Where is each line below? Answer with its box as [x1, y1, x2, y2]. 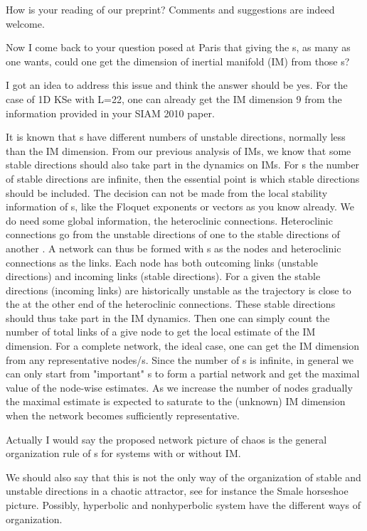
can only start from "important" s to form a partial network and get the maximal [6, 366, 360, 381]
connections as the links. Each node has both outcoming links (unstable [6, 254, 318, 269]
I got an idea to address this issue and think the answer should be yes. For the [6, 77, 348, 92]
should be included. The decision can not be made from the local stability [6, 185, 328, 200]
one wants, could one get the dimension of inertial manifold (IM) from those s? [6, 53, 350, 68]
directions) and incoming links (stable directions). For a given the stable [6, 269, 321, 284]
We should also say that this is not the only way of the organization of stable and [6, 469, 361, 484]
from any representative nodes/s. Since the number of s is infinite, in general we [6, 352, 354, 367]
